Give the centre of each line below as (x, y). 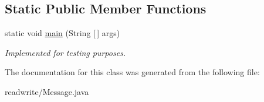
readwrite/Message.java (47, 91)
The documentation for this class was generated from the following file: (132, 72)
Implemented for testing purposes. (65, 52)
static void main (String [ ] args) (62, 33)
